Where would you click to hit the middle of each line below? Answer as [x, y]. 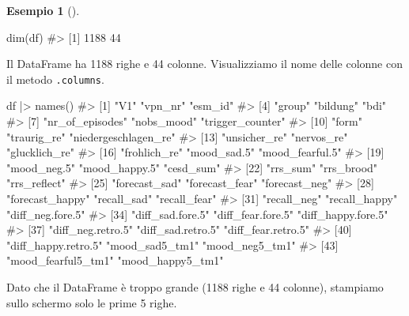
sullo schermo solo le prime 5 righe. [92, 302]
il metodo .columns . [55, 79]
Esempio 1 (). [43, 10]
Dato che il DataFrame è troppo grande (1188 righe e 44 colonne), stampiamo [195, 286]
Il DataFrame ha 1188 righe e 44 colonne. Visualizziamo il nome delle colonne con [205, 64]
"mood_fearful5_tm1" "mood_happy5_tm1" [115, 260]
